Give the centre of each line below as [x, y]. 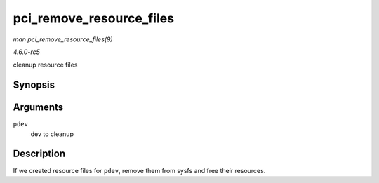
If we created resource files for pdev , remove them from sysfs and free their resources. [139, 170]
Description [39, 154]
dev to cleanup [52, 134]
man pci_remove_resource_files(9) [63, 39]
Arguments [38, 108]
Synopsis [34, 85]
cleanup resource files [45, 65]
